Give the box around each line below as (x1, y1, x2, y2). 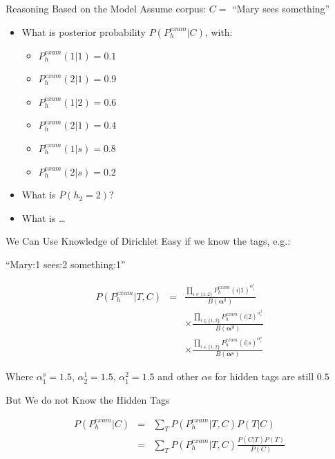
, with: (204, 24, 233, 39)
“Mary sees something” (232, 1, 330, 15)
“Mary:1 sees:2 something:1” (6, 256, 126, 271)
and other (157, 369, 199, 384)
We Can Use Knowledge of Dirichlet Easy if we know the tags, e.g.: (6, 234, 291, 248)
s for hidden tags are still (208, 369, 314, 384)
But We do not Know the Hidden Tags (6, 393, 170, 407)
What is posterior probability (21, 24, 146, 39)
